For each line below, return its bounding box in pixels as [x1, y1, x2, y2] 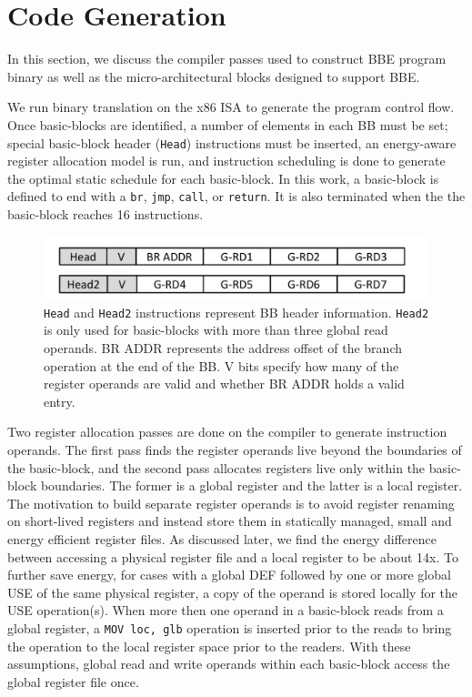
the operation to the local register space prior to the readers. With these [7, 636, 411, 655]
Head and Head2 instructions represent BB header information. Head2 [44, 302, 429, 321]
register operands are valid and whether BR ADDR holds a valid [44, 374, 405, 393]
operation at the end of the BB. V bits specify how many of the [44, 356, 399, 375]
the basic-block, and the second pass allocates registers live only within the [7, 458, 426, 477]
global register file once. [7, 672, 139, 691]
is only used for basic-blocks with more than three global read [44, 320, 388, 339]
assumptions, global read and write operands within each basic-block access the [7, 654, 450, 673]
